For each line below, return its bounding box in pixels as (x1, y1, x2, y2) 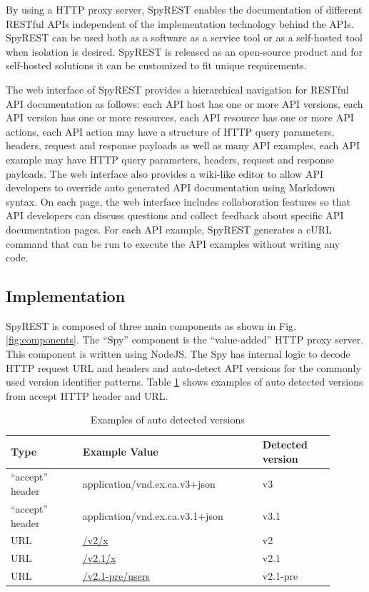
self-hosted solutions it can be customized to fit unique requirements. (6, 58, 307, 73)
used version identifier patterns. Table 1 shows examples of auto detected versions (6, 374, 363, 389)
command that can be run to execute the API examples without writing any (6, 236, 340, 251)
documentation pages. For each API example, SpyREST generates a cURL (6, 221, 332, 236)
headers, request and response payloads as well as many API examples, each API (6, 138, 360, 153)
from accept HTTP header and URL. (6, 388, 168, 403)
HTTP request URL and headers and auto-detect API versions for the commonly (6, 360, 361, 375)
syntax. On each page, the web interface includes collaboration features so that (6, 194, 351, 209)
